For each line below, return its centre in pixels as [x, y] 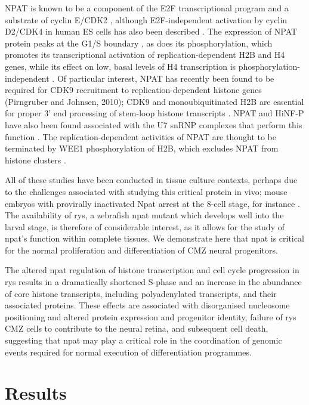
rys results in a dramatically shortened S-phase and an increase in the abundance [153, 282]
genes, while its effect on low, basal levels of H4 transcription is [120, 66]
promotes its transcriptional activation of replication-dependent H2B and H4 [145, 55]
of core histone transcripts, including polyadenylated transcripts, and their [141, 293]
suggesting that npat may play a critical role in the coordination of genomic [143, 340]
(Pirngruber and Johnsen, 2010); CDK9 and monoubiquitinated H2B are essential [154, 101]
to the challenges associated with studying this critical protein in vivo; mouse [146, 191]
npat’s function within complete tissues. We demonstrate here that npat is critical [154, 238]
